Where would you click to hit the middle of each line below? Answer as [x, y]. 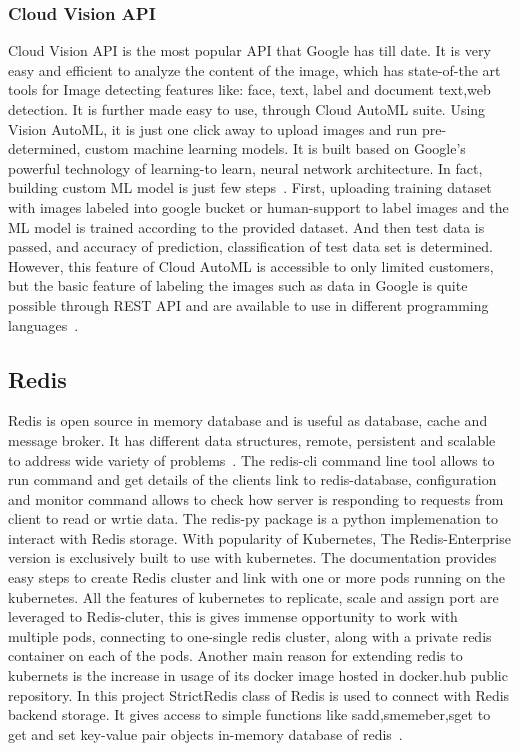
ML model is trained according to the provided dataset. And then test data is [246, 226]
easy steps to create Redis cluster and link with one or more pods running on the [257, 577]
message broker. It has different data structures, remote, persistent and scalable [252, 439]
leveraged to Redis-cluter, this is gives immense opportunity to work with [233, 616]
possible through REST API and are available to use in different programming [248, 304]
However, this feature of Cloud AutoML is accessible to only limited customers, [251, 265]
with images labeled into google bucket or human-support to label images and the [258, 206]
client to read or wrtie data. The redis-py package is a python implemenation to [253, 518]
